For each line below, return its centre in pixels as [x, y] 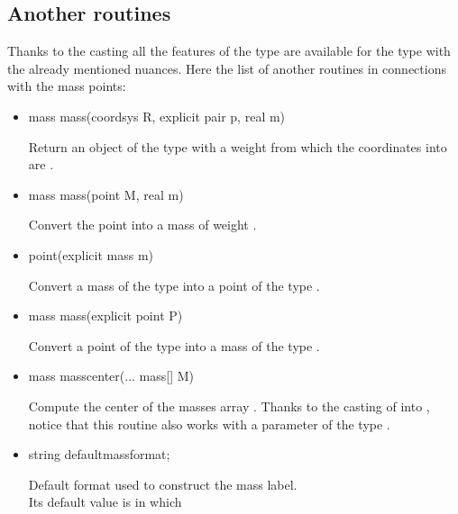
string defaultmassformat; [99, 454]
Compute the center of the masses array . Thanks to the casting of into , [229, 406]
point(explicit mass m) [91, 254]
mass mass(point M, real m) [106, 194]
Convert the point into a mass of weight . [142, 225]
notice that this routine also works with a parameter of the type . [209, 424]
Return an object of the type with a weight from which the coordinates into [238, 146]
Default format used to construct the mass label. [163, 484]
